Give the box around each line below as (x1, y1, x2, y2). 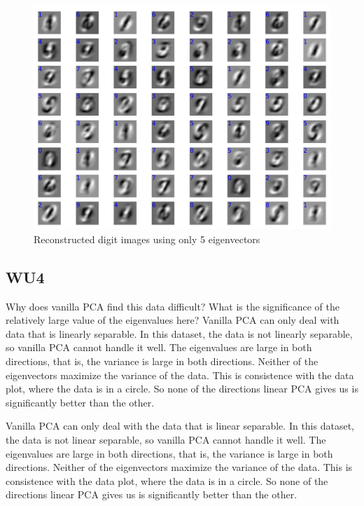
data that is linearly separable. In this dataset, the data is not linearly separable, (6, 326, 353, 341)
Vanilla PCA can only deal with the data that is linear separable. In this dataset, (6, 418, 354, 433)
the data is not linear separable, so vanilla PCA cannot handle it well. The (6, 432, 326, 446)
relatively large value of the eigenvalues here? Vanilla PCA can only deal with (6, 313, 339, 327)
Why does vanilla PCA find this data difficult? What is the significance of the (6, 299, 339, 313)
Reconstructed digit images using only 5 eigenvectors (34, 231, 260, 246)
